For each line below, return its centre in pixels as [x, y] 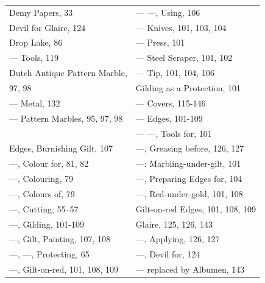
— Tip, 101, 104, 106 [175, 73]
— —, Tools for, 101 [174, 133]
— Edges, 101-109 [169, 118]
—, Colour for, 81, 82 [49, 163]
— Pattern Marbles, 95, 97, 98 [66, 118]
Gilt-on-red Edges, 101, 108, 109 [196, 208]
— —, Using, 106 [168, 12]
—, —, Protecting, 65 [49, 254]
